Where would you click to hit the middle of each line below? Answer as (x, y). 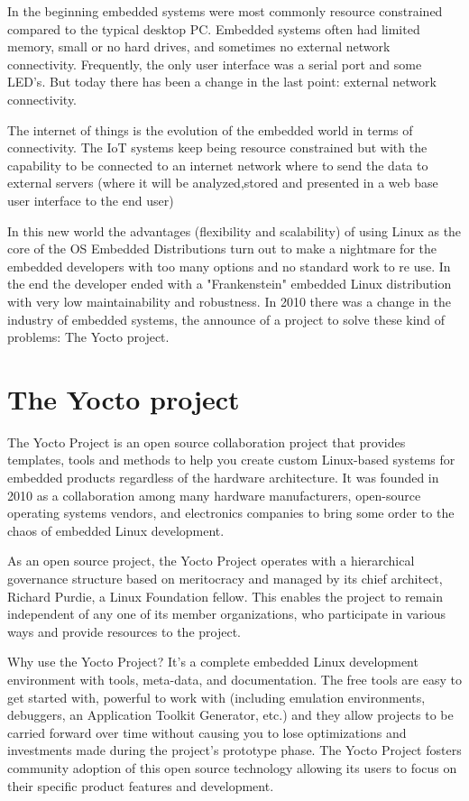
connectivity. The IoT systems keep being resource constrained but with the (217, 147)
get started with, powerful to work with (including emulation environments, (216, 697)
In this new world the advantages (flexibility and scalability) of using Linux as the (234, 230)
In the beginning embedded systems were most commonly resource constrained (225, 11)
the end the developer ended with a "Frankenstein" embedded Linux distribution (230, 284)
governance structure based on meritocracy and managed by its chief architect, (225, 578)
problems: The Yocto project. (88, 337)
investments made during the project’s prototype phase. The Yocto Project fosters (234, 750)
